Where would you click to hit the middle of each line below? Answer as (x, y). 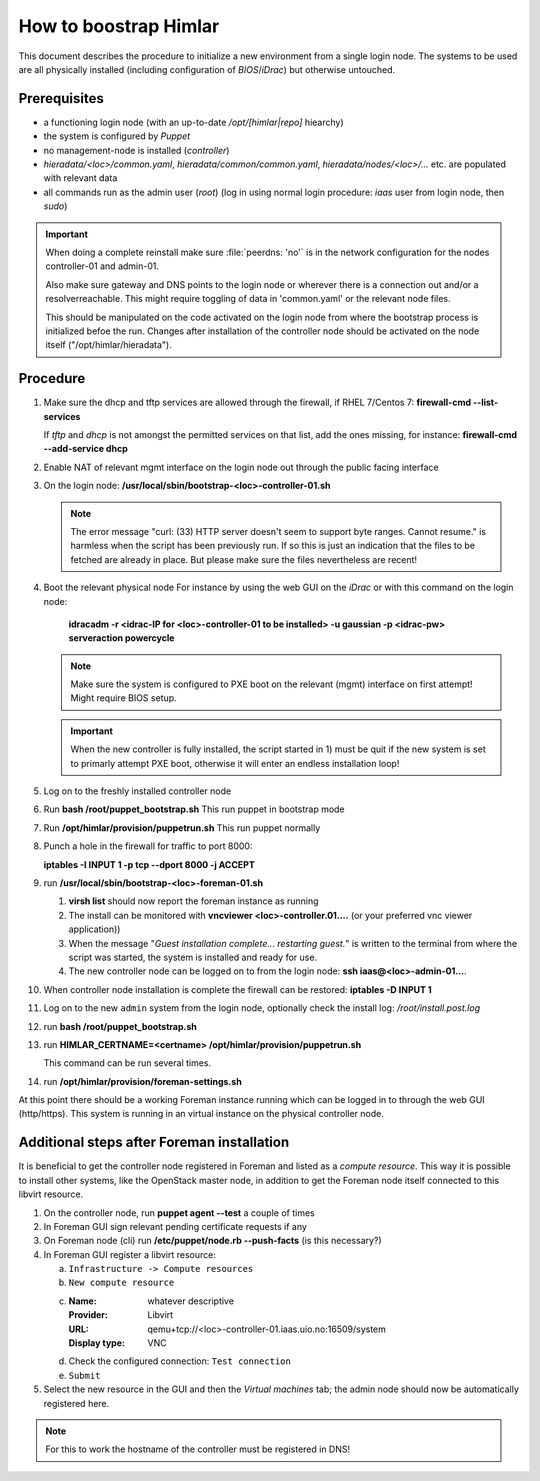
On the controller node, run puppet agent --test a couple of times (179, 1212)
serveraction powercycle (121, 638)
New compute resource (121, 1283)
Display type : (96, 1343)
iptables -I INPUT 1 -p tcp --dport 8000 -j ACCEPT (149, 864)
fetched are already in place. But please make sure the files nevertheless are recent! (244, 559)
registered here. (76, 1403)
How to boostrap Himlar (119, 26)
